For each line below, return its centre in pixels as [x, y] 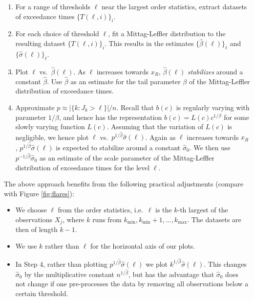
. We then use [210, 147]
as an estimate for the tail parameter [126, 81]
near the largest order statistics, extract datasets [174, 6]
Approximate [35, 107]
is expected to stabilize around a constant [118, 147]
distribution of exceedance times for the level [83, 167]
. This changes [225, 264]
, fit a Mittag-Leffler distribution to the [167, 34]
